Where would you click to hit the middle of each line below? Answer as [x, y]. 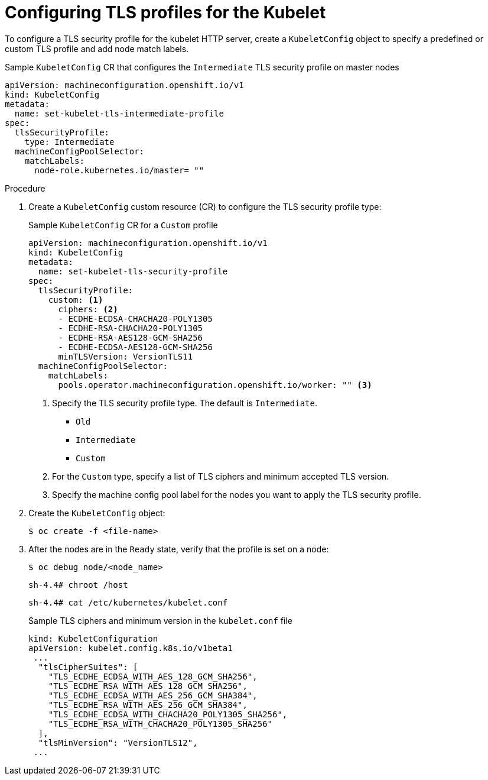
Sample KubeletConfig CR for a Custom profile [123, 225]
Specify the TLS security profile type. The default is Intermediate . [185, 403]
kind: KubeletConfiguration [93, 638]
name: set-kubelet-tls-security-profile [133, 271]
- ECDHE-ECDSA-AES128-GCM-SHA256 [135, 347]
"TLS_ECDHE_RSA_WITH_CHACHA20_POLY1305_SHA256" [160, 724]
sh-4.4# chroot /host [78, 585]
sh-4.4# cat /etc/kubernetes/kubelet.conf [128, 602]
